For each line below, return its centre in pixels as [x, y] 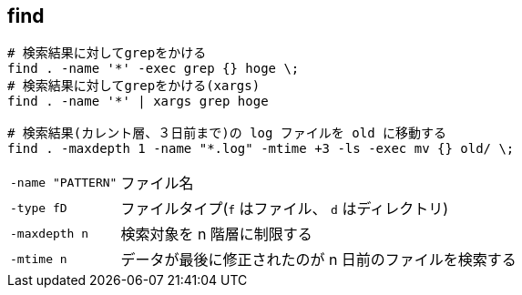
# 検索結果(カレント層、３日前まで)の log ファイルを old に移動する [227, 133]
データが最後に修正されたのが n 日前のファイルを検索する [318, 260]
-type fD [39, 208]
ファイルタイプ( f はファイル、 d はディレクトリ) [285, 209]
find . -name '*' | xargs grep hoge [138, 102]
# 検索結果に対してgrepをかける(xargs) [134, 86]
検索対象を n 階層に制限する [216, 234]
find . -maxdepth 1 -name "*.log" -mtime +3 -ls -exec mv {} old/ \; [261, 149]
